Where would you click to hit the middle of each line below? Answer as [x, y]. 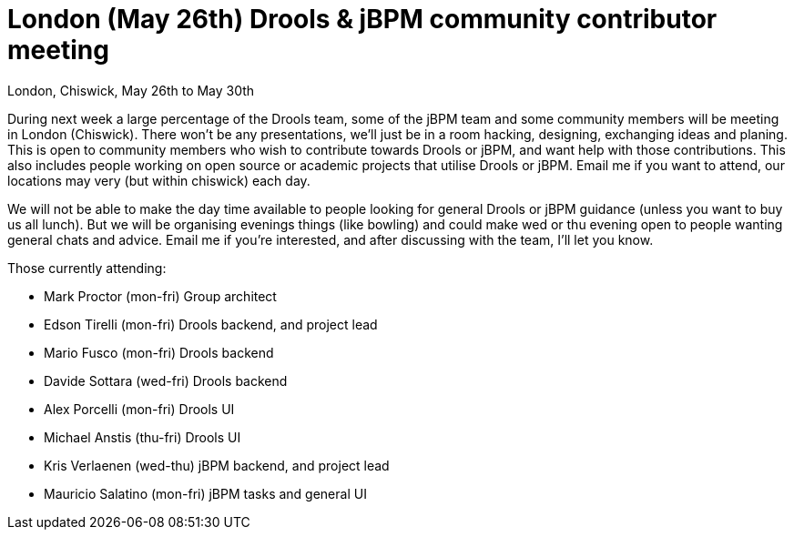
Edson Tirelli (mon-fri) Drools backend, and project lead [211, 324]
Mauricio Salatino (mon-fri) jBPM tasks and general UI [205, 493]
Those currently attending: [87, 268]
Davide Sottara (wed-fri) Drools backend [166, 380]
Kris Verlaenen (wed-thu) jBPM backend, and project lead [217, 465]
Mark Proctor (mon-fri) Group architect [160, 296]
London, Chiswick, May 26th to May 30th [131, 90]
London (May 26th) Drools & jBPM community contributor [362, 19]
